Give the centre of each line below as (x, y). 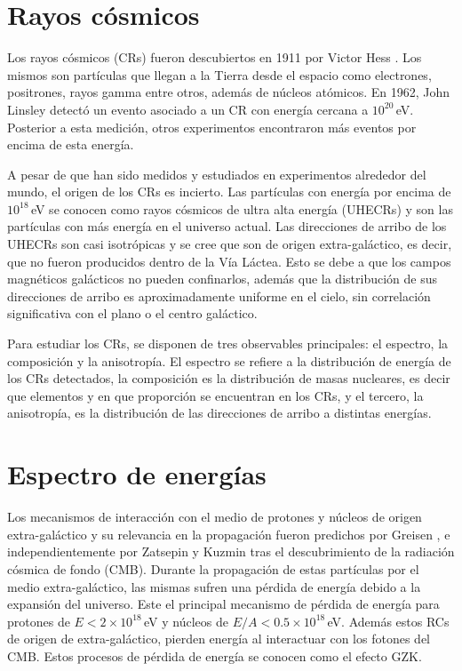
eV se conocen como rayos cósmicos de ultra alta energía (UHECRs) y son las (242, 208)
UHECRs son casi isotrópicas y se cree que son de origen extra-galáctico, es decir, (230, 244)
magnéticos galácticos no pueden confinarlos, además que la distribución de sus (222, 279)
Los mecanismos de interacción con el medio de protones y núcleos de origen (215, 517)
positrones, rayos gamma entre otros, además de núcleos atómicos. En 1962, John (229, 92)
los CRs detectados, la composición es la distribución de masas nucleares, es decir (229, 378)
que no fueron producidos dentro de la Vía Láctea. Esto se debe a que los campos (229, 261)
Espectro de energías (137, 474)
